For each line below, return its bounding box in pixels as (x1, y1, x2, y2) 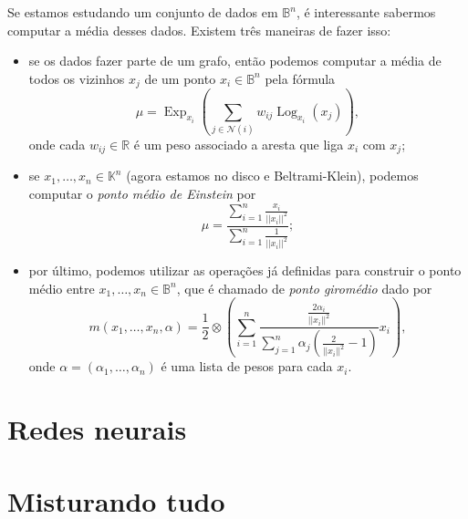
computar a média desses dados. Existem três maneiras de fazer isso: (7, 20, 391, 39)
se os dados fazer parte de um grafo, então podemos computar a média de (28, 51, 442, 70)
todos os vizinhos (28, 68, 125, 88)
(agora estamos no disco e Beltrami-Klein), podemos (126, 166, 419, 185)
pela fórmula (265, 68, 336, 88)
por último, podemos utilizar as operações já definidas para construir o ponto (28, 261, 462, 280)
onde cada (28, 134, 86, 153)
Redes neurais (7, 410, 187, 448)
